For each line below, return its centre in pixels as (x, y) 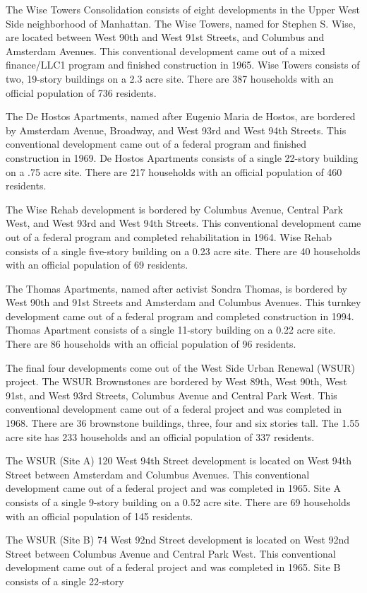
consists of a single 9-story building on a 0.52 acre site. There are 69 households (178, 502)
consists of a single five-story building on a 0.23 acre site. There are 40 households (183, 251)
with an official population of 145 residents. (100, 516)
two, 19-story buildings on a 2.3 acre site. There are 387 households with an (170, 78)
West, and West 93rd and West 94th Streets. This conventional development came (183, 223)
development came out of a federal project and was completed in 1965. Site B (173, 567)
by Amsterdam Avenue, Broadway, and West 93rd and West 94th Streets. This (176, 130)
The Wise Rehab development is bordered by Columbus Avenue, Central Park (174, 209)
